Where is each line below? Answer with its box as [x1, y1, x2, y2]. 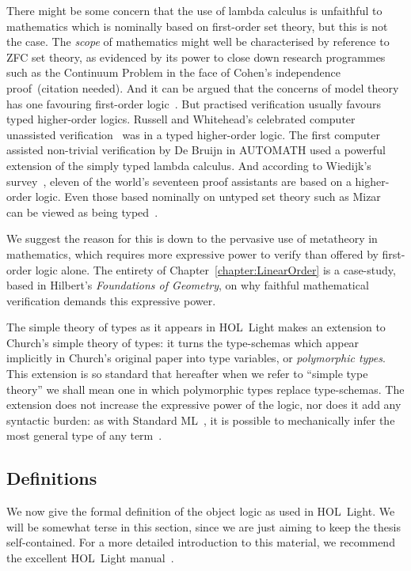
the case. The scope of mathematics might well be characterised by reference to [6, 33, 390, 50]
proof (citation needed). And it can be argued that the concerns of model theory [6, 79, 399, 96]
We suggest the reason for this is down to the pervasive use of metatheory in [6, 230, 378, 247]
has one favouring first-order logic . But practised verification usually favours [6, 95, 382, 112]
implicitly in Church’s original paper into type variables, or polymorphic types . [6, 350, 386, 366]
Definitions [6, 466, 97, 490]
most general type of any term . [6, 427, 162, 444]
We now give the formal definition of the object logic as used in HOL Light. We [6, 503, 395, 520]
